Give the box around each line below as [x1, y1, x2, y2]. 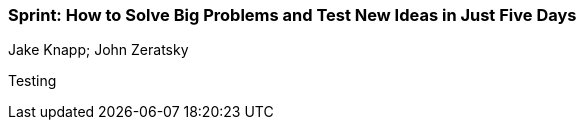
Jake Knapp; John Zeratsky [8, 41, 189, 59]
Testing [8, 72, 57, 90]
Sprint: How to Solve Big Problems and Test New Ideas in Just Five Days [8, 5, 577, 25]
